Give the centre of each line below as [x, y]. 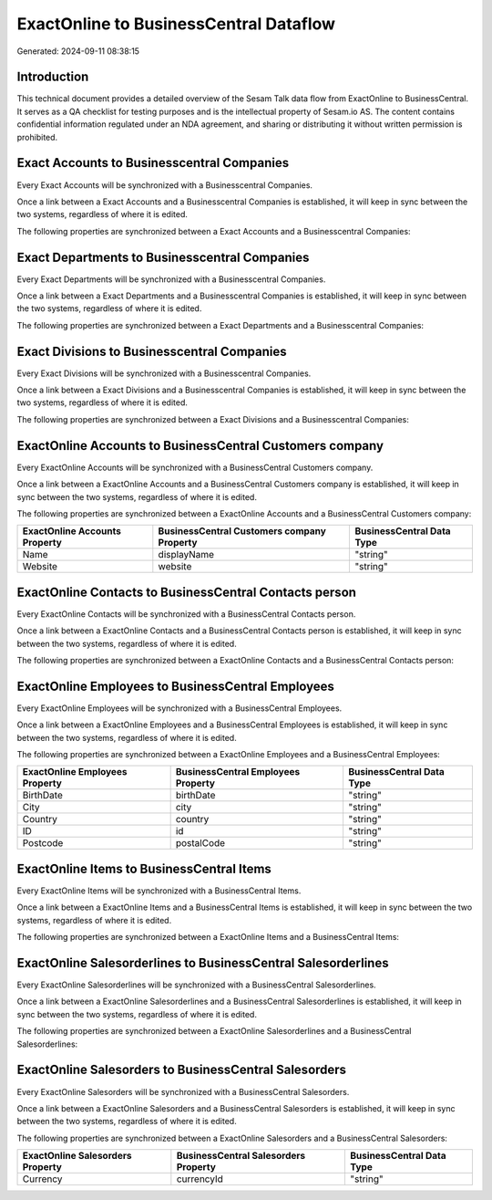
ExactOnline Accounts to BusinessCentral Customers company [200, 446]
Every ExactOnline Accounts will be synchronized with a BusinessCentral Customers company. [195, 467]
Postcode [43, 843]
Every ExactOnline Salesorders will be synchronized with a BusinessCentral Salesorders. [183, 1091]
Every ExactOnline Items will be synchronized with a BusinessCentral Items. [159, 891]
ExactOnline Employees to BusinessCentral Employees [175, 686]
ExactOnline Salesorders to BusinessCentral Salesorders [181, 1070]
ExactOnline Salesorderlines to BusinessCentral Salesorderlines [203, 963]
